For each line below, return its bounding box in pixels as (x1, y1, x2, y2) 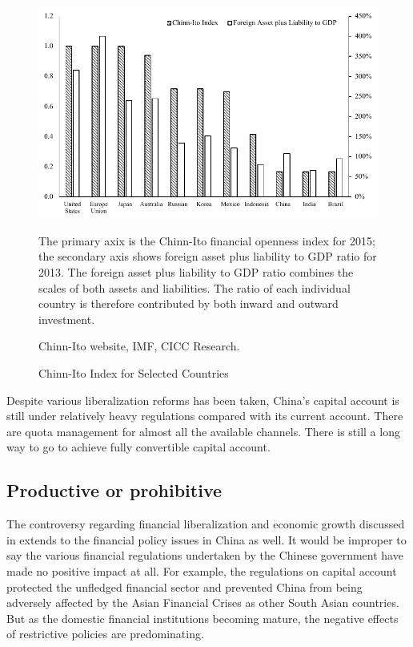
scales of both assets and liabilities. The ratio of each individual (38, 279, 351, 296)
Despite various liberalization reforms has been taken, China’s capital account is (6, 391, 399, 408)
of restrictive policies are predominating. (6, 625, 204, 642)
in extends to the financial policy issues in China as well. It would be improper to (6, 531, 407, 548)
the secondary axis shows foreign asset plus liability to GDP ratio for (38, 248, 377, 265)
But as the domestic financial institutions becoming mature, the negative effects (6, 609, 399, 626)
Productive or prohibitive (6, 478, 223, 503)
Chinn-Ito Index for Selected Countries (38, 365, 229, 381)
